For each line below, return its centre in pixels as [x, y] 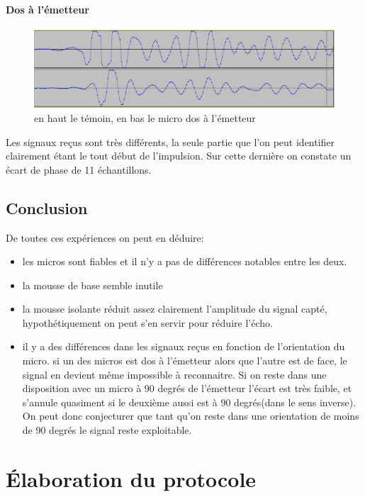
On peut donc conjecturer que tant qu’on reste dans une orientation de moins [191, 416]
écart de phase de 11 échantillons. [79, 169]
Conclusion [47, 207]
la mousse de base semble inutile [92, 285]
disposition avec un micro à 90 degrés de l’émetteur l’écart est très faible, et [187, 388]
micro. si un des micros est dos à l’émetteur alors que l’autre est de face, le [185, 361]
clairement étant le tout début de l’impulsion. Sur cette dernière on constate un [179, 156]
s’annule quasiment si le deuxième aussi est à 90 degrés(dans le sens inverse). [189, 402]
